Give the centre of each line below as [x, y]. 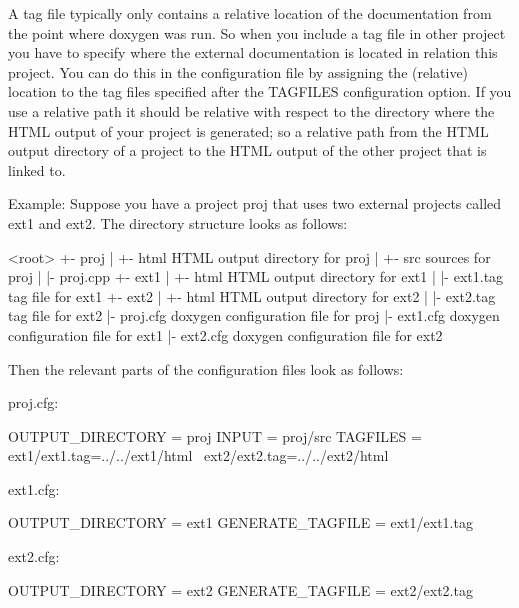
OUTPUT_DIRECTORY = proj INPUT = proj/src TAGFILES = [215, 435]
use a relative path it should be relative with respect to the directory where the [251, 110]
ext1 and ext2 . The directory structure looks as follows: [178, 222]
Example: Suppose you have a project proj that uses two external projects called [255, 203]
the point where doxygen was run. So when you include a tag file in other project [257, 32]
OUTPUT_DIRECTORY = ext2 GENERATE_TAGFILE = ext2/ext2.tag [240, 589]
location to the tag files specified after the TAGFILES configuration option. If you [260, 91]
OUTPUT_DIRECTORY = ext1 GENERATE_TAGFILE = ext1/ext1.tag [240, 522]
